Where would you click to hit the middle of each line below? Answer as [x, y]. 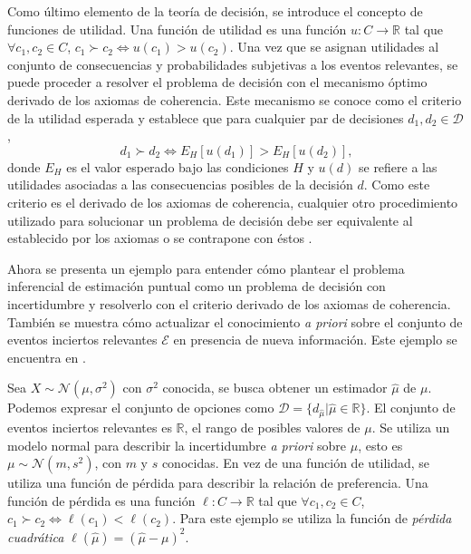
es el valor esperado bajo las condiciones [178, 166]
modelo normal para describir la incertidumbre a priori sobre [177, 445]
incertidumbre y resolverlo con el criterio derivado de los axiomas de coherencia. [229, 303]
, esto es [380, 445]
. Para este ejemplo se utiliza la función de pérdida [312, 518]
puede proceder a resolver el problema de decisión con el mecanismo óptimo [217, 82]
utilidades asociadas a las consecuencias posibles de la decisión [180, 185]
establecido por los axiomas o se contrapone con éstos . [160, 238]
